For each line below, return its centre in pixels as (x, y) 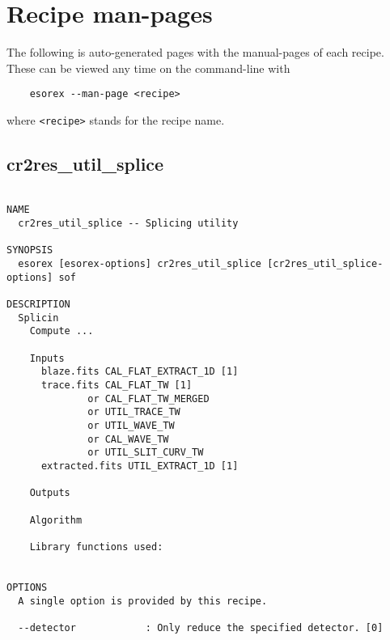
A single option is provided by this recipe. (143, 601)
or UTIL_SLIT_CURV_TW (146, 453)
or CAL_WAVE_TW (128, 439)
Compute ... (61, 331)
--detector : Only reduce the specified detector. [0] (201, 627)
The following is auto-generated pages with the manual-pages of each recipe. (195, 52)
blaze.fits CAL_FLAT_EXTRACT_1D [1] (140, 372)
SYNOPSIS (30, 250)
